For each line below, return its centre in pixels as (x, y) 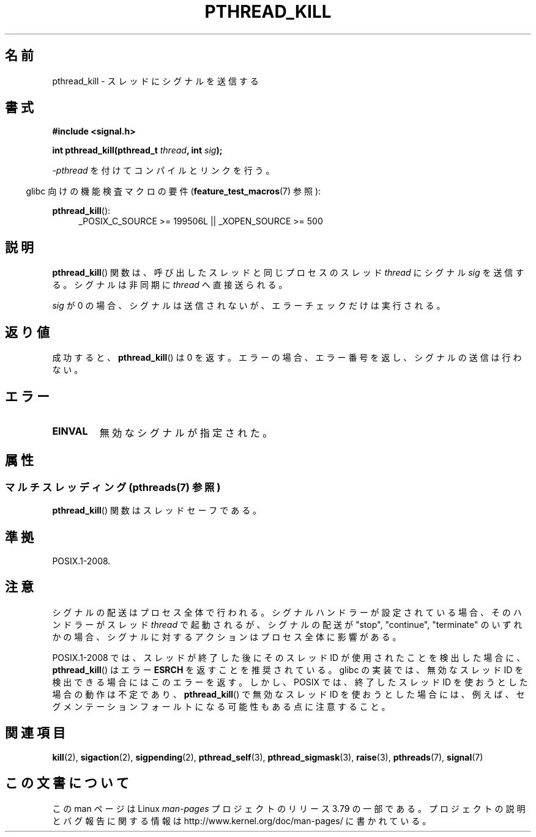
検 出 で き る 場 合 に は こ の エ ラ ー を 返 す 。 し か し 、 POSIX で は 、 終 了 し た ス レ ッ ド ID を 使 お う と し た (290, 682)
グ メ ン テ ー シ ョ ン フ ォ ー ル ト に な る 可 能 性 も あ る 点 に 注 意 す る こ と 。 (221, 706)
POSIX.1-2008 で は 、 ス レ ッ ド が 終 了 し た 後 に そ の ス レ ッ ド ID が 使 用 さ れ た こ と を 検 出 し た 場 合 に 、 (289, 657)
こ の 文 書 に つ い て (67, 783)
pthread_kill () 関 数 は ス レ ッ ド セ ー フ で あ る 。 (157, 511)
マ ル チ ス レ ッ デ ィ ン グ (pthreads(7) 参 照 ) (113, 487)
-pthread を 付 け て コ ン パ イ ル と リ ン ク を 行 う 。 (163, 171)
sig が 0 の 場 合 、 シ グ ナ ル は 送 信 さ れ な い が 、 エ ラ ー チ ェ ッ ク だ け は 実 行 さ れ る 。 (249, 306)
